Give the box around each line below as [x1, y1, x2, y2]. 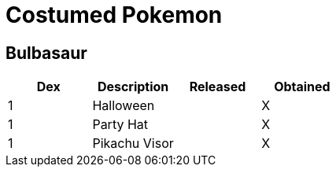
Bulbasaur [6, 42, 87, 63]
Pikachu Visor [92, 135, 174, 152]
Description [97, 79, 169, 95]
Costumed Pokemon [6, 2, 223, 28]
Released [189, 79, 246, 95]
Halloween [92, 98, 155, 114]
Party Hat [92, 116, 149, 133]
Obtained [274, 79, 330, 95]
